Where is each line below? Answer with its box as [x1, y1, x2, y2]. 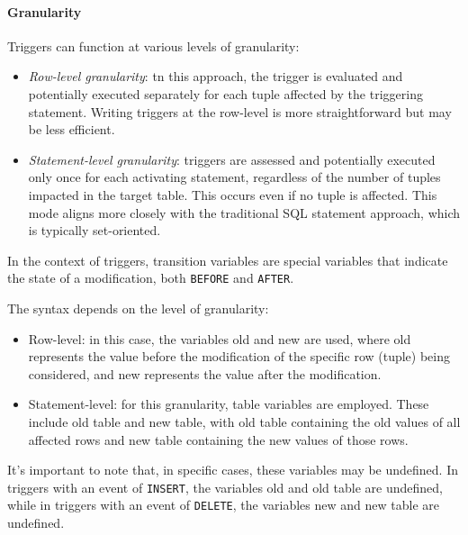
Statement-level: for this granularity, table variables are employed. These [28, 394, 429, 413]
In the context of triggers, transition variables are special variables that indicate [7, 250, 448, 269]
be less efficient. [28, 120, 115, 139]
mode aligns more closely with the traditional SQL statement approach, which [28, 203, 461, 222]
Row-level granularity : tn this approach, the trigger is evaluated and [28, 67, 403, 86]
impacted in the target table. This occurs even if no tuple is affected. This [28, 185, 437, 204]
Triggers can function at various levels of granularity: [7, 36, 300, 55]
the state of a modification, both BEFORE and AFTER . [7, 268, 294, 287]
